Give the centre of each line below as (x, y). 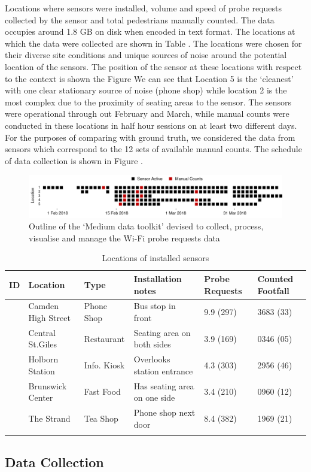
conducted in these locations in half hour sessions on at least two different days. (151, 125)
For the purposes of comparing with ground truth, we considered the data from (150, 137)
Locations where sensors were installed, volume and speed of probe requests (143, 8)
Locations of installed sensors (155, 258)
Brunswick (48, 385)
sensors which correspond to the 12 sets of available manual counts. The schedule (153, 149)
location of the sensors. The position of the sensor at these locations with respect (153, 66)
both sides (152, 344)
